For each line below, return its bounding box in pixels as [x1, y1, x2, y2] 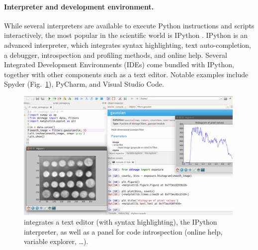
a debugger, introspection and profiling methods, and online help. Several [4, 49, 227, 60]
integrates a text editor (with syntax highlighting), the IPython [24, 217, 217, 227]
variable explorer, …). [24, 236, 88, 247]
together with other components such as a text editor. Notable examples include [4, 69, 249, 79]
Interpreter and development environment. [4, 1, 154, 11]
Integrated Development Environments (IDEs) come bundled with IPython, [4, 59, 234, 70]
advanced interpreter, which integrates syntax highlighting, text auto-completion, [4, 39, 251, 50]
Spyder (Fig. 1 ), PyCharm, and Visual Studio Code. [4, 79, 164, 89]
